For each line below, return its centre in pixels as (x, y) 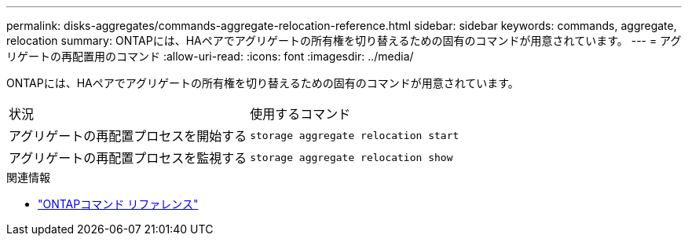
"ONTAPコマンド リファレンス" (118, 204)
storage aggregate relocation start (355, 135)
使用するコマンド (300, 114)
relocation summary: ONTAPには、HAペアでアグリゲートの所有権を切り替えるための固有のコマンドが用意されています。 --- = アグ (344, 40)
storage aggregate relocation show (351, 157)
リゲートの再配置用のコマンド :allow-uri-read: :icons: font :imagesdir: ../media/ (210, 56)
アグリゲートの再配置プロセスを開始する (128, 136)
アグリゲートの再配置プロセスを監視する (128, 158)
